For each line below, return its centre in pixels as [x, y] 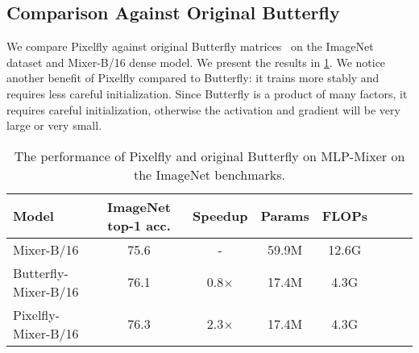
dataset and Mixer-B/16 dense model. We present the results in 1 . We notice [196, 62]
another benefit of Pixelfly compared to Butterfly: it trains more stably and [193, 78]
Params [285, 216]
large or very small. [54, 125]
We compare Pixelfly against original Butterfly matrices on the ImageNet [190, 46]
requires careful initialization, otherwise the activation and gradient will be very [203, 109]
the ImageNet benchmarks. [209, 174]
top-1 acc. [139, 225]
